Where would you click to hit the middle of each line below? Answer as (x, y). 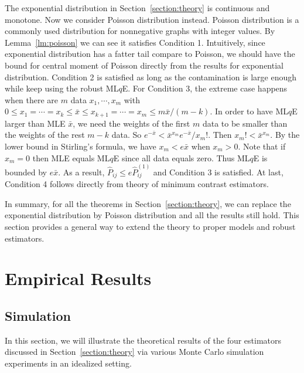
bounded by (26, 172)
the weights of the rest (45, 135)
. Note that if (262, 146)
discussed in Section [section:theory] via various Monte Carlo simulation (134, 352)
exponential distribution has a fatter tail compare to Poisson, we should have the (150, 54)
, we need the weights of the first (131, 123)
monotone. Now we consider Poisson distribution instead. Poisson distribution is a (152, 19)
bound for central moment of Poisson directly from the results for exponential (144, 65)
